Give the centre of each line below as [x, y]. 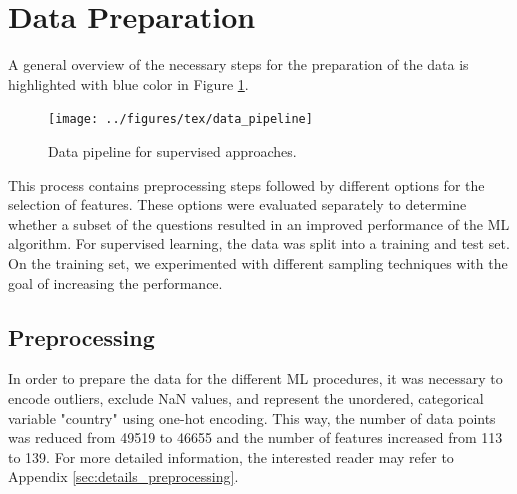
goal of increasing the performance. [115, 282]
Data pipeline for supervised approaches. [172, 150]
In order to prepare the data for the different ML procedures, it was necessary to [255, 378]
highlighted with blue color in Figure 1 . [128, 83]
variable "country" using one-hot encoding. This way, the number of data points [252, 417]
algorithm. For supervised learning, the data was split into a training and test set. [259, 243]
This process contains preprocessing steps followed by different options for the [246, 184]
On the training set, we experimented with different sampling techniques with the [258, 262]
